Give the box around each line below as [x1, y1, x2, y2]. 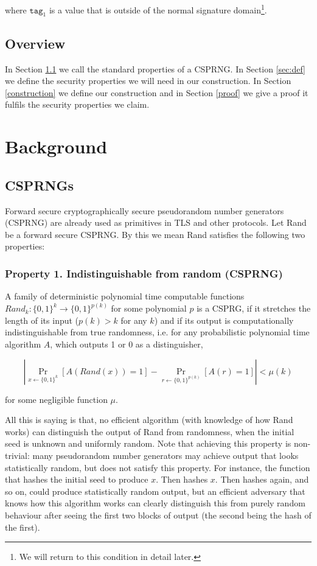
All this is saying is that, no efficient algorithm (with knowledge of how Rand [5, 413, 293, 426]
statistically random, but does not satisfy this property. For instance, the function [5, 461, 310, 473]
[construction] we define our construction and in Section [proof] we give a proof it [5, 86, 308, 99]
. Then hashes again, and [215, 473, 309, 486]
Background [5, 134, 108, 159]
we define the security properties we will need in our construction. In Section [5, 74, 291, 87]
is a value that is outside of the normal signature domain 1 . [49, 2, 267, 16]
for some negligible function [5, 393, 108, 405]
